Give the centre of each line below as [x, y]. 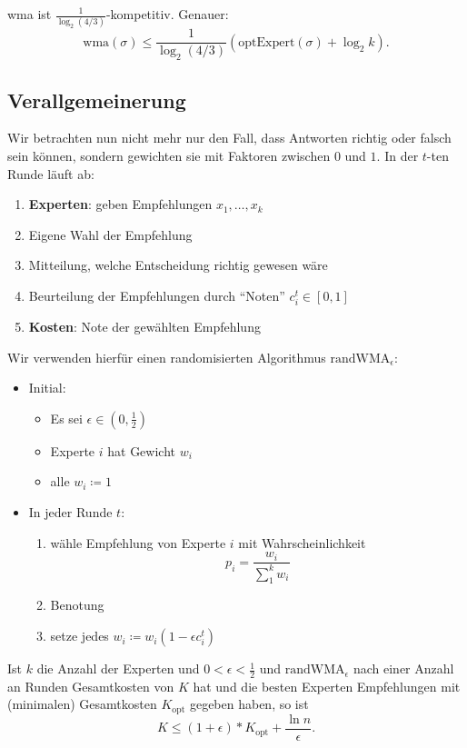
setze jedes [79, 636]
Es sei [66, 418]
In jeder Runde [70, 512]
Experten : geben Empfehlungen [120, 204]
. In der [397, 155]
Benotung [77, 605]
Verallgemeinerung [97, 100]
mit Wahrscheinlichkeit [302, 542]
